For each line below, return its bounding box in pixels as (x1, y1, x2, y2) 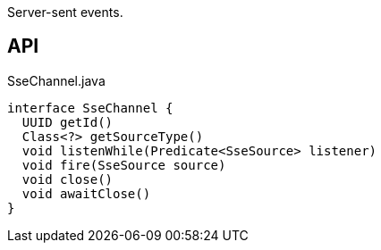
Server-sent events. (7, 4, 123, 20)
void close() (21, 171, 114, 187)
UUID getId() (21, 114, 114, 129)
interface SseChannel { (7, 100, 174, 115)
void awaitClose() (21, 186, 151, 201)
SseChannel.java (7, 72, 106, 88)
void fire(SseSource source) (21, 157, 226, 172)
